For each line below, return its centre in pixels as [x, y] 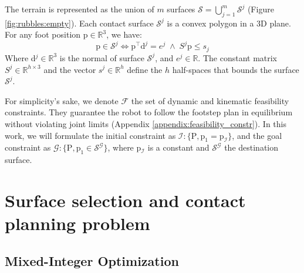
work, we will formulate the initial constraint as [90, 135]
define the [145, 69]
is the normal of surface [102, 57]
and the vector [70, 69]
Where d [20, 57]
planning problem [77, 223]
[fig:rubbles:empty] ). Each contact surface [79, 23]
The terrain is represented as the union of [80, 9]
